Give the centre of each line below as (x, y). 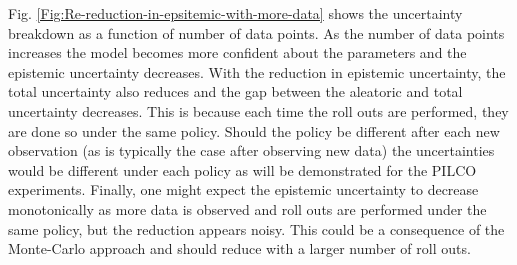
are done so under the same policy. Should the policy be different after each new (254, 130)
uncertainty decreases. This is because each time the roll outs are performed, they (258, 110)
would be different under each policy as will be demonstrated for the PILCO (242, 169)
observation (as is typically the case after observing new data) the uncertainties (251, 150)
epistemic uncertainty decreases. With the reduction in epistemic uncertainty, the (257, 71)
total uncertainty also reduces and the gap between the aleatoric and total (235, 91)
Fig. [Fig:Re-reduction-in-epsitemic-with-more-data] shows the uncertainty (235, 13)
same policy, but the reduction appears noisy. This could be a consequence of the (256, 228)
